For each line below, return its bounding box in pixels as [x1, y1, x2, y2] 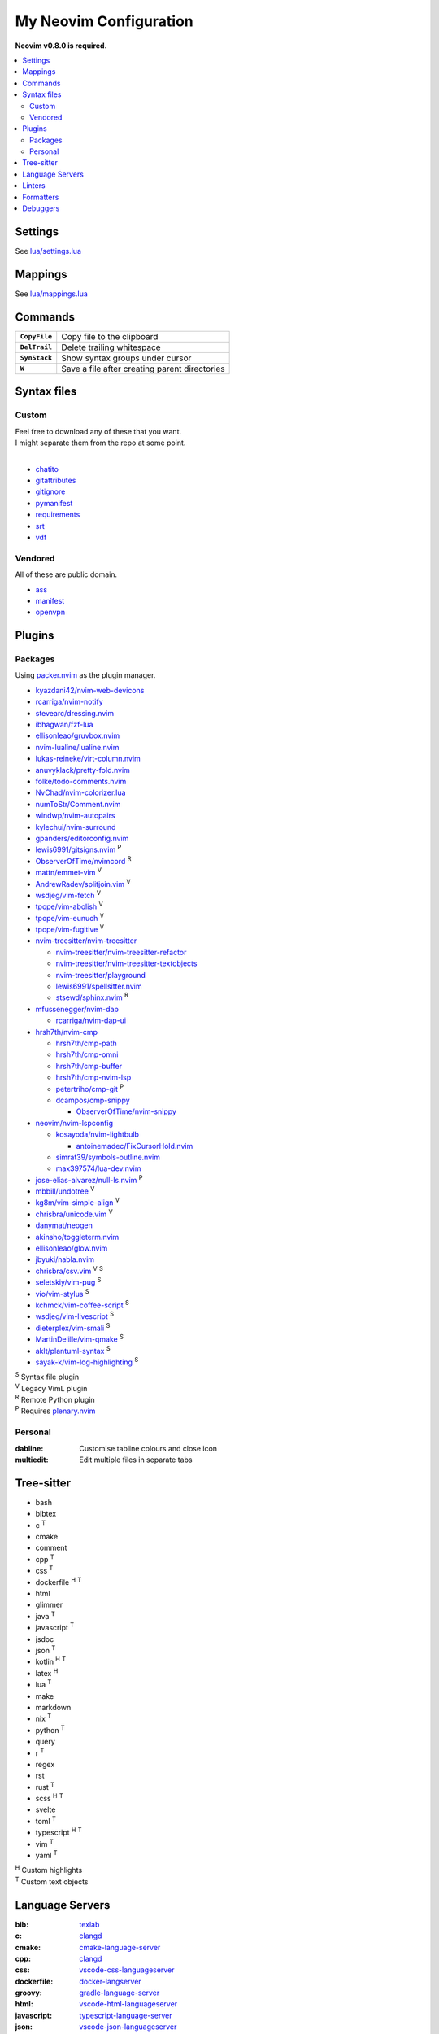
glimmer [35, 1600, 63, 1610]
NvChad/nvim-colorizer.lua [35, 788, 126, 797]
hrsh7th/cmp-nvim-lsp [55, 1072, 132, 1082]
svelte [35, 1805, 56, 1814]
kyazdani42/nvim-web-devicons [35, 685, 145, 695]
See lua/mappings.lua [15, 289, 89, 299]
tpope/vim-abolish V [35, 900, 103, 911]
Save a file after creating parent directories [61, 363, 225, 374]
